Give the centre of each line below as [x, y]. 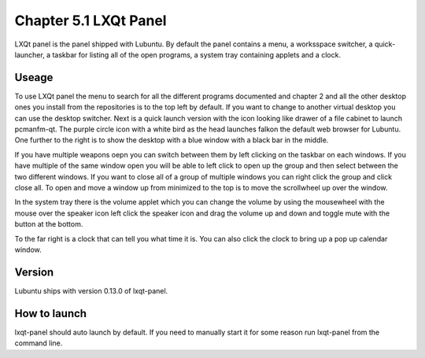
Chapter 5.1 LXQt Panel [91, 20]
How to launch [50, 314]
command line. [39, 343]
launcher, [30, 54]
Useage [34, 78]
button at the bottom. [49, 224]
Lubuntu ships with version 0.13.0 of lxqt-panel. [91, 290]
